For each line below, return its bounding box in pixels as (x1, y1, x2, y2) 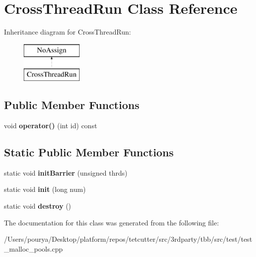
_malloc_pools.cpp (4, 243, 63, 254)
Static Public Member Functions (4, 145, 174, 160)
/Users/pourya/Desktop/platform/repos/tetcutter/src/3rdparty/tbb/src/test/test (4, 234, 253, 244)
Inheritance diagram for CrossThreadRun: (4, 27, 131, 37)
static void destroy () (4, 201, 71, 211)
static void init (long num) (4, 184, 86, 194)
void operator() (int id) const (4, 120, 97, 131)
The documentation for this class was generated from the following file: (4, 217, 219, 227)
